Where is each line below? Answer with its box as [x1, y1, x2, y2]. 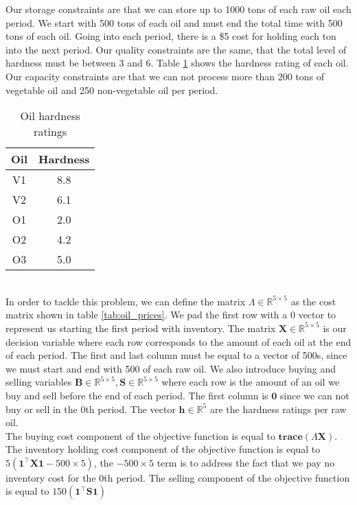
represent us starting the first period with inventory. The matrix [5, 320, 276, 335]
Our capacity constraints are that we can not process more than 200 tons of [5, 69, 325, 83]
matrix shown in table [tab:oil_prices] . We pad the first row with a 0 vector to [5, 307, 336, 322]
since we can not [280, 388, 349, 402]
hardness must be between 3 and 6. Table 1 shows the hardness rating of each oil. [5, 56, 349, 70]
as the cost [290, 294, 336, 308]
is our [323, 320, 347, 335]
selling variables [5, 375, 72, 389]
